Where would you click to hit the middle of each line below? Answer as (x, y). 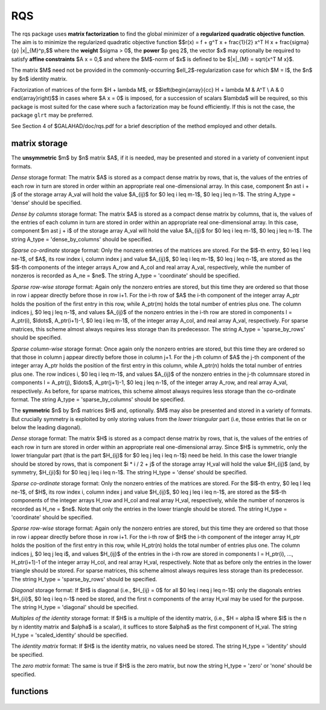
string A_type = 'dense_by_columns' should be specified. (82, 239)
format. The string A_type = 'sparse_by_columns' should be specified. (98, 399)
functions (30, 692)
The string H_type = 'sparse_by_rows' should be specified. (84, 579)
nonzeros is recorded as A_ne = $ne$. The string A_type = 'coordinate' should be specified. (126, 276)
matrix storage (39, 144)
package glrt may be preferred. (52, 115)
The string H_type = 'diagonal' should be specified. (75, 607)
